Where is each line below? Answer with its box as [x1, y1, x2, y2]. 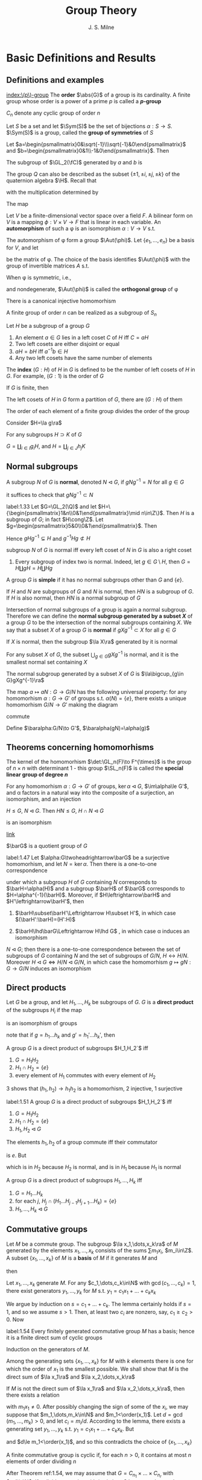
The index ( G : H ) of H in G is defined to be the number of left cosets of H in [6, 366, 195, 373]
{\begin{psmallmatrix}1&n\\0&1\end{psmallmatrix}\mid [6, 509, 140, 516]
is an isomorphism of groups [6, 1019, 77, 1027]
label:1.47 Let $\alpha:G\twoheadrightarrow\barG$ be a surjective [6, 854, 170, 861]
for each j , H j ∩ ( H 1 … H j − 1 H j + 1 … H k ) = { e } [14, 1197, 117, 1206]
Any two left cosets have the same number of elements [14, 354, 153, 361]
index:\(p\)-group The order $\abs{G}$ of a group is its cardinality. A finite [6, 91, 191, 98]
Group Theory [65, 4, 137, 18]
